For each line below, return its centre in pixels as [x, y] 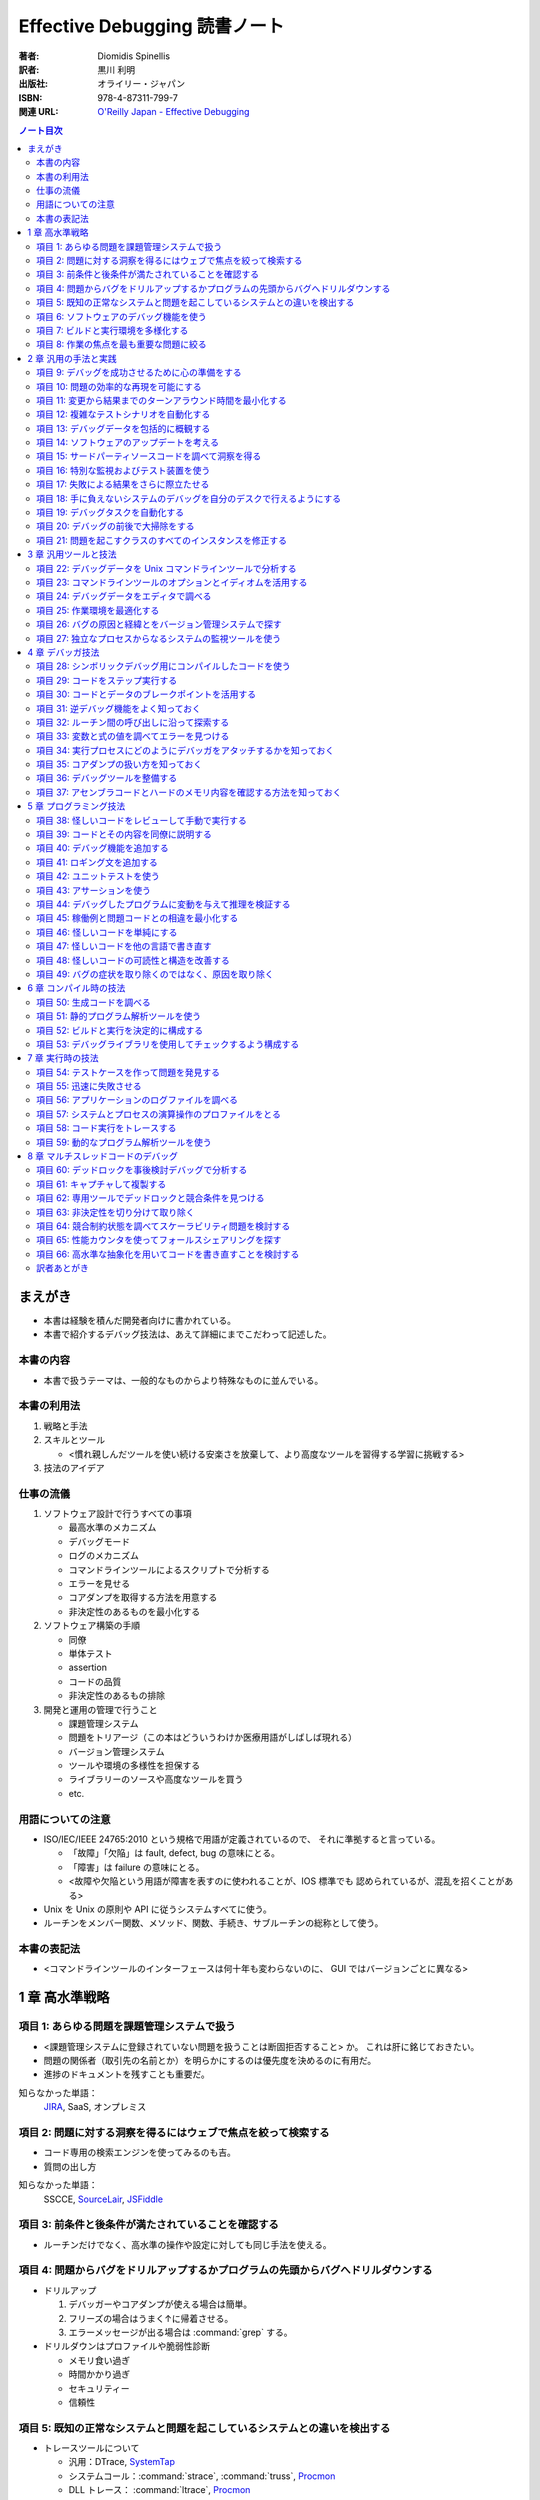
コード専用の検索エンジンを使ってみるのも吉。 [140, 2152]
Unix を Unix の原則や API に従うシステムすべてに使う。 [157, 1909]
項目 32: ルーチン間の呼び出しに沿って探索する [133, 722]
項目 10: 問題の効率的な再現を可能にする [119, 386]
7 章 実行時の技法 [63, 1058]
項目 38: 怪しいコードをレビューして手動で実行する [141, 820]
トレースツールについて [91, 2448]
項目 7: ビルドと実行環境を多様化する [112, 330]
